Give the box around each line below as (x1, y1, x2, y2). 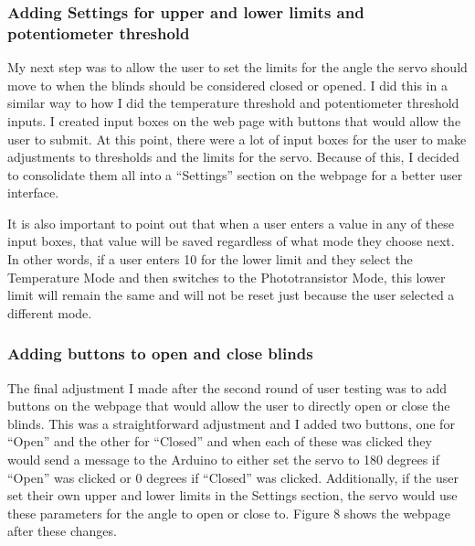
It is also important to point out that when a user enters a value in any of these (7, 213, 454, 232)
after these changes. (7, 521, 117, 541)
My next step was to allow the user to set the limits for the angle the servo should (7, 58, 468, 77)
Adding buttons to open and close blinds (7, 342, 313, 365)
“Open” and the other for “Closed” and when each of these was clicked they (7, 432, 432, 451)
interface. (7, 183, 59, 202)
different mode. (7, 303, 92, 322)
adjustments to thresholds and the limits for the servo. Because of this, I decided (7, 147, 459, 166)
